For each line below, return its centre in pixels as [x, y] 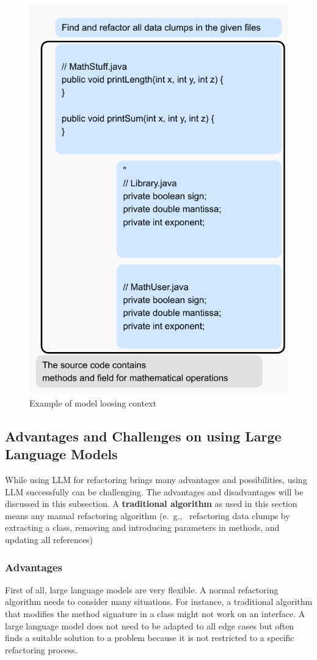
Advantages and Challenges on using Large [143, 436]
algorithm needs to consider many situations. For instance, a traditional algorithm [159, 602]
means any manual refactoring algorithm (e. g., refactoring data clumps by [148, 515]
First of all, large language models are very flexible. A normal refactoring [142, 589]
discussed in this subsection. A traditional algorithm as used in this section [151, 504]
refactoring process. [41, 649]
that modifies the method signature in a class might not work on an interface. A [155, 614]
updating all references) [49, 540]
